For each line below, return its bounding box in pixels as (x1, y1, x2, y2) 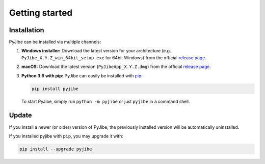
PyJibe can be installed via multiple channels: (9, 39, 101, 45)
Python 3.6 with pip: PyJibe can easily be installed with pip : (21, 72, 143, 78)
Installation (9, 26, 44, 34)
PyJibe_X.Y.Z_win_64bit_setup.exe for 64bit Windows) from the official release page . (21, 54, 206, 61)
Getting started (9, 7, 73, 18)
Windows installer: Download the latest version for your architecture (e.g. (21, 48, 171, 54)
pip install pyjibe (31, 86, 79, 92)
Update (9, 111, 32, 119)
